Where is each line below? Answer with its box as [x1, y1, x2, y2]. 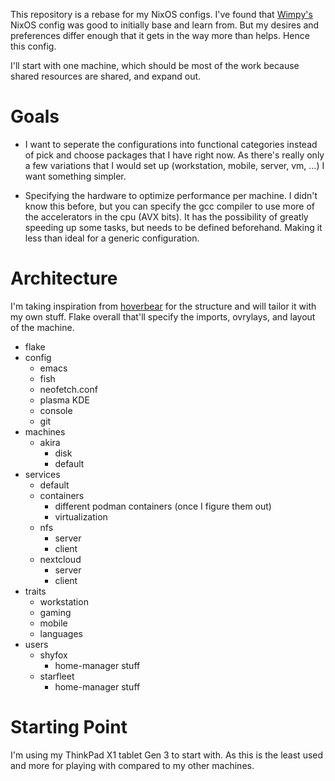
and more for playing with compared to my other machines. [10, 759, 255, 771]
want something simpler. [24, 170, 127, 182]
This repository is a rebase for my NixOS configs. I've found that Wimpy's [10, 9, 313, 20]
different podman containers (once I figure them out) [54, 500, 272, 512]
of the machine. [10, 321, 75, 333]
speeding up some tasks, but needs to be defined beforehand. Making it [24, 221, 323, 233]
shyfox [39, 649, 68, 661]
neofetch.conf [39, 383, 98, 395]
